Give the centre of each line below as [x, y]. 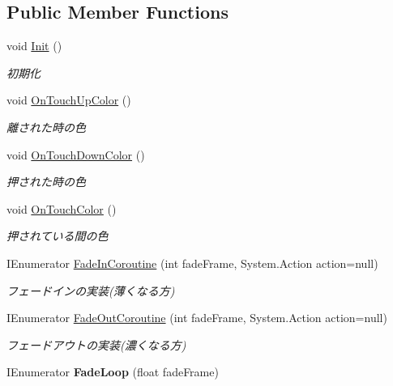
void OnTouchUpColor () [69, 100]
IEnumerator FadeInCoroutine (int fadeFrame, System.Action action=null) [192, 263]
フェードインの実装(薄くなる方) [91, 290]
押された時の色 [46, 182]
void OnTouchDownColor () [76, 154]
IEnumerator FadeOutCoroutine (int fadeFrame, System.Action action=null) [197, 318]
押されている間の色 [58, 236]
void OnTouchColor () [62, 208]
